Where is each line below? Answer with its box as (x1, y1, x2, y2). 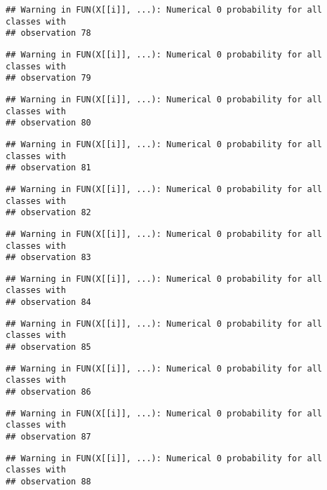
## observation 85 (6, 342, 91, 353)
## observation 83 (6, 252, 91, 263)
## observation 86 (6, 387, 91, 397)
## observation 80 (6, 118, 91, 128)
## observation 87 (6, 432, 91, 442)
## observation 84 (6, 297, 91, 308)
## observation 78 (6, 28, 91, 39)
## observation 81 (6, 163, 91, 173)
